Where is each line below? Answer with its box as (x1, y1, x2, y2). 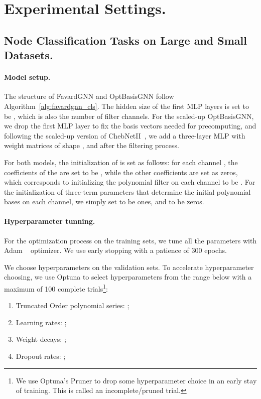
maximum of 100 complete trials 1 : (4, 282, 108, 294)
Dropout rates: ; (16, 351, 66, 361)
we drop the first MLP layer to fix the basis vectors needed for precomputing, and (4, 120, 256, 131)
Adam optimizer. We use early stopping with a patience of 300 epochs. (4, 245, 227, 255)
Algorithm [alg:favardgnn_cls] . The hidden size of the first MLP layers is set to (4, 100, 249, 111)
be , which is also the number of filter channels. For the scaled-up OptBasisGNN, (4, 110, 254, 121)
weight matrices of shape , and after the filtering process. (4, 140, 179, 151)
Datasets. (4, 47, 53, 63)
